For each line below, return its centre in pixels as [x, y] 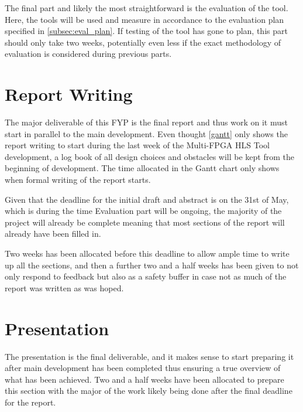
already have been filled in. [53, 234]
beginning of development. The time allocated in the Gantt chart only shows [142, 168]
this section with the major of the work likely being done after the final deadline [149, 391]
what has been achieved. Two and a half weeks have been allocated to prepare [144, 379]
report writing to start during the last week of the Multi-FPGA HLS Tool [137, 145]
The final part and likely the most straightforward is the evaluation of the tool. [147, 8]
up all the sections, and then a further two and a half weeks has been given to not [152, 265]
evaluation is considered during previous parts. [88, 54]
